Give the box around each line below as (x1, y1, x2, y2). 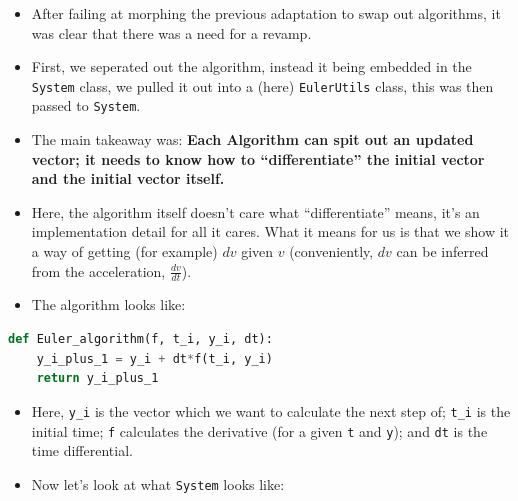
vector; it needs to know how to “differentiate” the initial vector (31, 148, 485, 169)
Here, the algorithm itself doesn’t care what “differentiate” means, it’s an (31, 201, 480, 222)
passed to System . (31, 95, 141, 116)
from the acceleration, (31, 260, 166, 281)
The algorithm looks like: (31, 294, 186, 315)
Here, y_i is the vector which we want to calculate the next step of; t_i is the (31, 400, 511, 421)
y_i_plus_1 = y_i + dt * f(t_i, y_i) (36, 351, 273, 366)
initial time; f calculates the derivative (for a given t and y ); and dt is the (31, 420, 488, 441)
